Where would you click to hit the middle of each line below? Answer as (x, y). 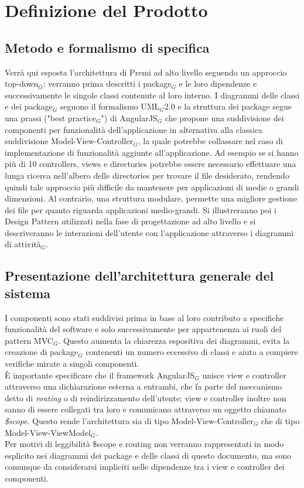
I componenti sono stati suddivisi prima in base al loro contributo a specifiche (144, 317)
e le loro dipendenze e (218, 83)
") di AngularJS (129, 117)
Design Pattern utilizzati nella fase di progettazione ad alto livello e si (130, 221)
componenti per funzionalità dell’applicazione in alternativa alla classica (134, 129)
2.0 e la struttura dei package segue (228, 106)
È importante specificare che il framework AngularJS (100, 375)
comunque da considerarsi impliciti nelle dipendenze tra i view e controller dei (145, 467)
